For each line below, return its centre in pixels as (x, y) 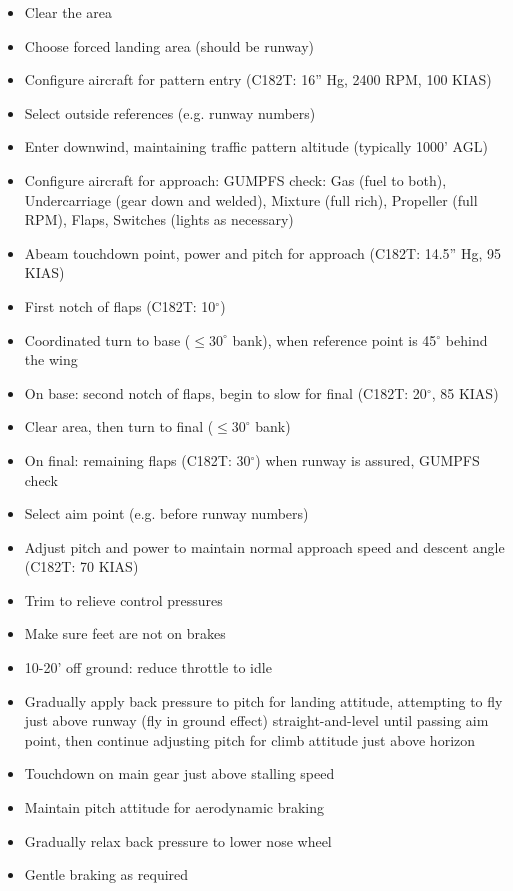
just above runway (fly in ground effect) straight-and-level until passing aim (256, 720)
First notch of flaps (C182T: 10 (120, 305)
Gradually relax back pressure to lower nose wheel (178, 840)
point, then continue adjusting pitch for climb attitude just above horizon (250, 739)
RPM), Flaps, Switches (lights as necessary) (159, 219)
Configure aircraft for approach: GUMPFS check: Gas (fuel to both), (235, 179)
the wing (51, 359)
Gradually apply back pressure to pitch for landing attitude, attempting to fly (263, 700)
